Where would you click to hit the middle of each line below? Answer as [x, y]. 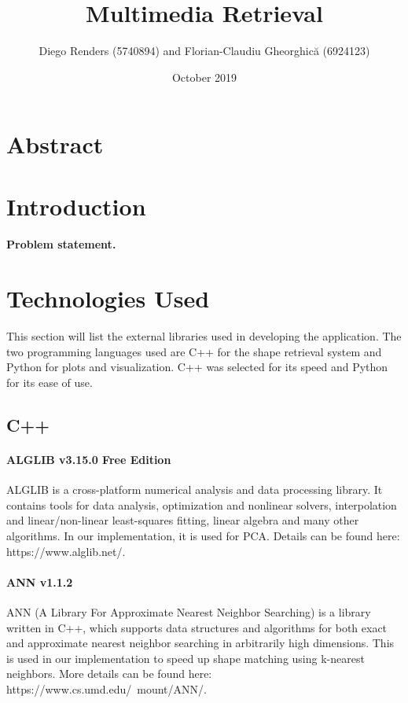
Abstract [55, 144]
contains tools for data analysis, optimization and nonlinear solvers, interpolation [202, 504]
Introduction [76, 206]
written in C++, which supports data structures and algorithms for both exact [197, 627]
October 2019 [204, 77]
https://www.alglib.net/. [66, 551]
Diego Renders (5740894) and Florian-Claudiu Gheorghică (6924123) [204, 51]
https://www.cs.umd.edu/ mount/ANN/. [107, 688]
